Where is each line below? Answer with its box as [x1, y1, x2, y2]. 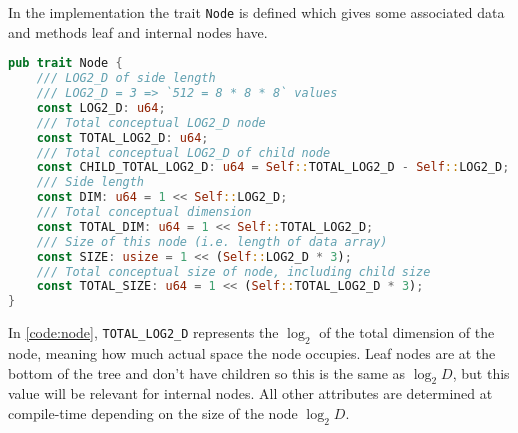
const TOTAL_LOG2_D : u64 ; [36, 130, 209, 145]
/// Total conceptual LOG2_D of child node [36, 145, 331, 160]
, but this [452, 362, 510, 383]
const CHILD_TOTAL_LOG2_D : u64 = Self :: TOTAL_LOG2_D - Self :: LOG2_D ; [36, 160, 510, 175]
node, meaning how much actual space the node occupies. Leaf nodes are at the [8, 342, 496, 363]
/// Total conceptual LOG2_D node [36, 115, 266, 130]
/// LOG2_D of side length [36, 71, 216, 86]
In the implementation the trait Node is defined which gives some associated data [8, 2, 505, 22]
